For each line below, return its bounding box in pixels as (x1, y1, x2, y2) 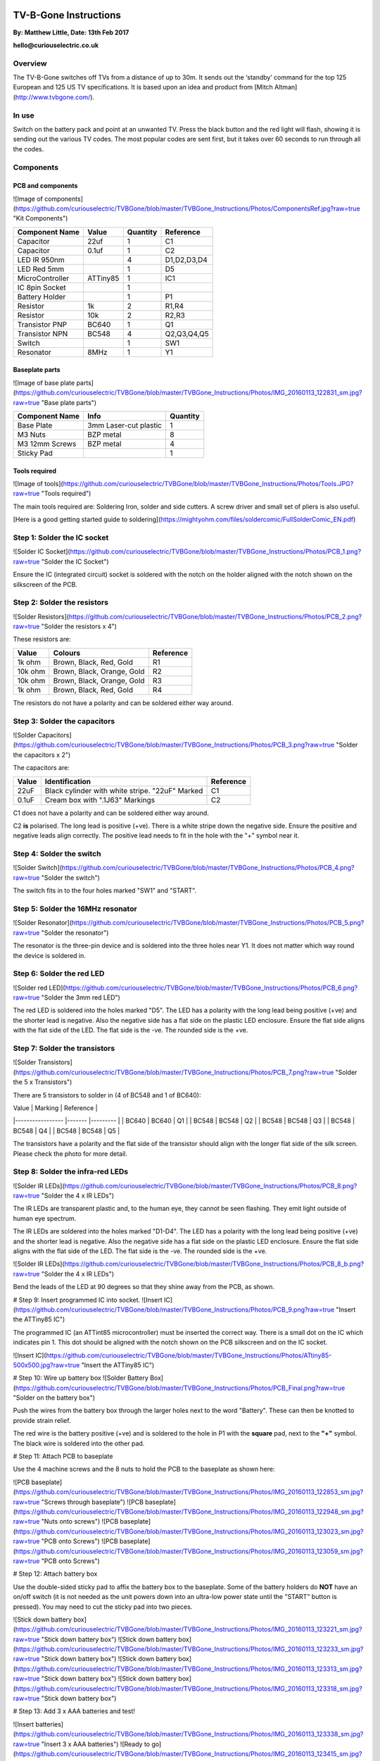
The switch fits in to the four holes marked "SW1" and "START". (13, 886, 197, 895)
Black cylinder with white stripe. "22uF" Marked (44, 785, 203, 795)
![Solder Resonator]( (13, 919, 72, 927)
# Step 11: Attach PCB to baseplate (13, 1452, 113, 1461)
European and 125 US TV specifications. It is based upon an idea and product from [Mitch (13, 83, 274, 92)
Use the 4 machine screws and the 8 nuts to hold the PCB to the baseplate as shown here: (13, 1465, 275, 1474)
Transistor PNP (17, 319, 68, 329)
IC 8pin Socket (17, 282, 66, 292)
